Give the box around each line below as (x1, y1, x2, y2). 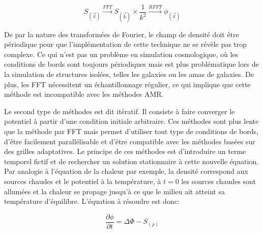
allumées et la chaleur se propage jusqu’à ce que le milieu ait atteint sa (4, 186, 225, 196)
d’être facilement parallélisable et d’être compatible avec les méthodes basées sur (4, 136, 255, 146)
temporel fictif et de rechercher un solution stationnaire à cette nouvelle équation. (4, 156, 259, 166)
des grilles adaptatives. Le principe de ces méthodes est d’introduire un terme (4, 146, 246, 157)
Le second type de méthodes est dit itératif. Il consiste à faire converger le (4, 106, 235, 116)
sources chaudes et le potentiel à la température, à (4, 175, 161, 186)
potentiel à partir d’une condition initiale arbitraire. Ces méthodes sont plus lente (4, 116, 259, 126)
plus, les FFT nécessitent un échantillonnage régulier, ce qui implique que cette (4, 79, 251, 89)
